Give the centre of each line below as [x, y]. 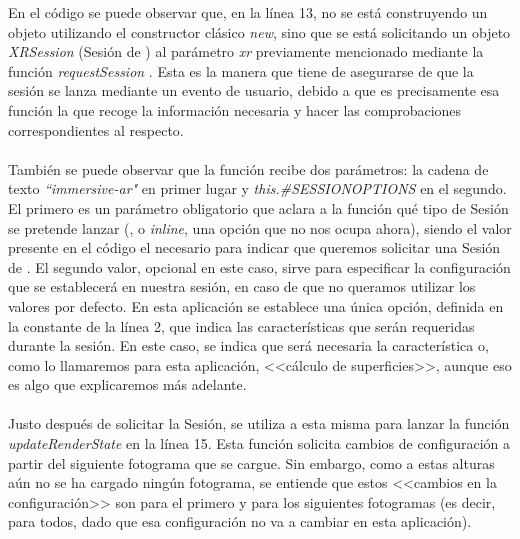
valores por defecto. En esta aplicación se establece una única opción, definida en [256, 305]
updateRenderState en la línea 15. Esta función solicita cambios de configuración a [259, 443]
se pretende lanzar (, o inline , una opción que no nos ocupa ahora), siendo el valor [260, 227]
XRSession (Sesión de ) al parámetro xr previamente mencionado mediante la [246, 51]
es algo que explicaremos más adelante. [127, 384]
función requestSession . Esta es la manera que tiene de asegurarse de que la [241, 70]
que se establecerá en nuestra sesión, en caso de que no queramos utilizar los [242, 286]
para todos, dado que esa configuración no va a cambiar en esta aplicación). [240, 521]
